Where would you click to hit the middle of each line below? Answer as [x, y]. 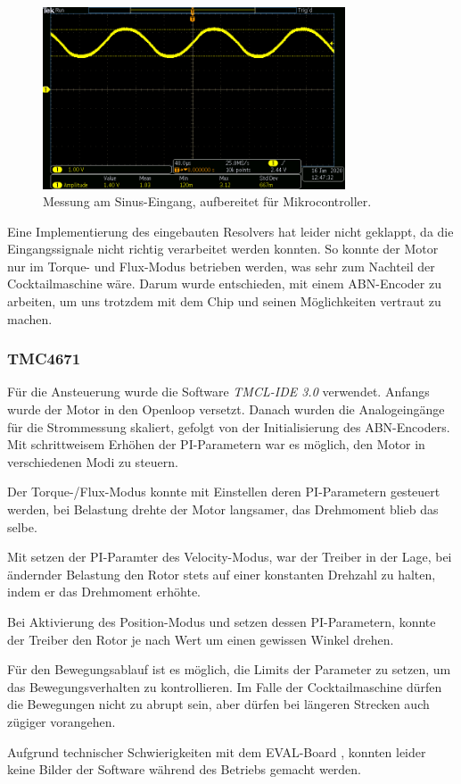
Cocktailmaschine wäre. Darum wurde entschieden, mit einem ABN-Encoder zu [224, 284]
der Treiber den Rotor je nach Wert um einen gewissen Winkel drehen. [201, 639]
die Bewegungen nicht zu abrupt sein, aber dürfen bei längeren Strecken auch [218, 704]
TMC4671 [44, 359]
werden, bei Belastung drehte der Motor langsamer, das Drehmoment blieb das [223, 509]
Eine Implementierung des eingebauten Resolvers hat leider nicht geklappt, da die [230, 231]
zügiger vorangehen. [62, 721]
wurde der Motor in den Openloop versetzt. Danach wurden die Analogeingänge [226, 409]
